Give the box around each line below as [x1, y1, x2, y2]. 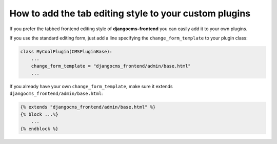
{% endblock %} [20, 126, 58, 132]
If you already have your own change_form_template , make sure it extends [9, 84, 173, 90]
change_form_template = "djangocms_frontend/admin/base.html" [31, 63, 191, 69]
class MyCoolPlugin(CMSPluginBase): [20, 49, 113, 54]
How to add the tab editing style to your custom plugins [9, 8, 251, 19]
